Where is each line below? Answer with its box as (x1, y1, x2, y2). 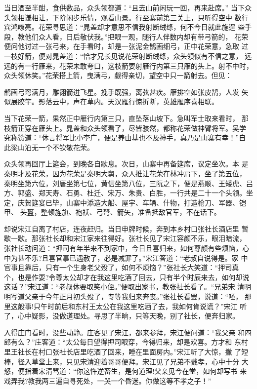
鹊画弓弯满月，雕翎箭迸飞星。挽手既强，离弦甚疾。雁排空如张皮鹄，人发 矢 (4, 86, 249, 97)
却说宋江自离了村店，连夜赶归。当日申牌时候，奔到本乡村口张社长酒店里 (4, 223, 239, 233)
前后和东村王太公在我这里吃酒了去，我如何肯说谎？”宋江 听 (54, 301, 247, 311)
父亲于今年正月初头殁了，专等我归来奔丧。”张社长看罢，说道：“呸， (24, 291, 243, 302)
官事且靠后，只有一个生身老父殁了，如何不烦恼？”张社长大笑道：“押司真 (4, 262, 239, 272)
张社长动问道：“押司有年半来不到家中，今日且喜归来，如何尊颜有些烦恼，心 (4, 243, 250, 253)
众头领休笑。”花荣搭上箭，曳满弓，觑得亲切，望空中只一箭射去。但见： (4, 70, 232, 80)
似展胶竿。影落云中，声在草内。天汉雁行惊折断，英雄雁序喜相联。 (4, 96, 218, 107)
